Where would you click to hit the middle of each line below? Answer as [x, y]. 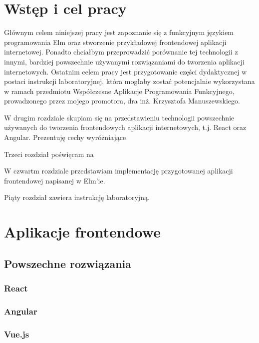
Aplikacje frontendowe [82, 232]
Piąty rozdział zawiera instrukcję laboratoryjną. [77, 197]
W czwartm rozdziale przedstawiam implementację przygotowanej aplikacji [119, 171]
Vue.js [17, 334]
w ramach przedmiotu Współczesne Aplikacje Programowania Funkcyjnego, [119, 91]
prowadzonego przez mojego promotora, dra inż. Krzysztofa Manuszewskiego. [122, 101]
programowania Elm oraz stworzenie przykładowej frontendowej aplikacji [115, 42]
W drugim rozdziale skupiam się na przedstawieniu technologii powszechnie [119, 117]
